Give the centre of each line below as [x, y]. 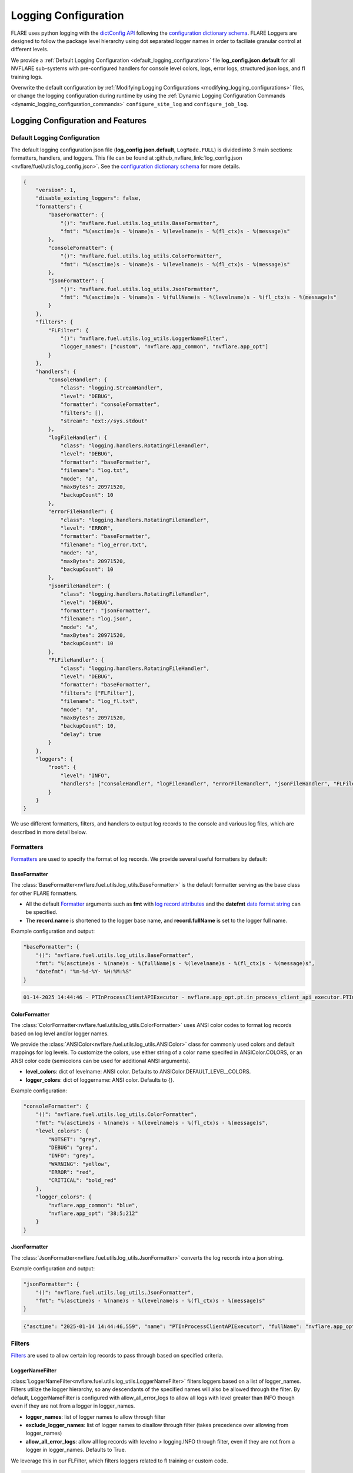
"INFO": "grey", [71, 1156]
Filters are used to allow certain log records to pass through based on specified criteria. [117, 1355]
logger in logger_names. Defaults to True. [76, 1450]
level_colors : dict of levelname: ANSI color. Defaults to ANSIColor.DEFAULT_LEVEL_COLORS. [138, 1072]
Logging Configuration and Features [79, 121]
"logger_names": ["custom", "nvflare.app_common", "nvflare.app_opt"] [164, 347]
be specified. [41, 912]
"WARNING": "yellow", [79, 1164]
